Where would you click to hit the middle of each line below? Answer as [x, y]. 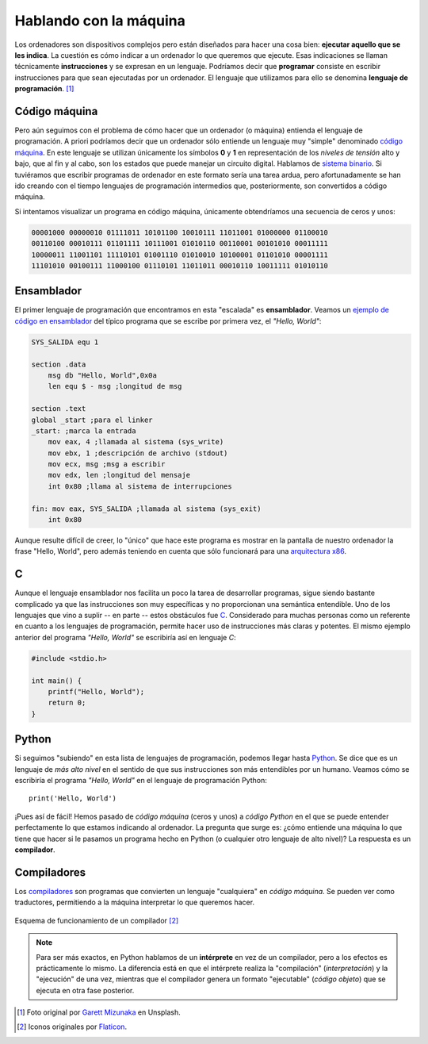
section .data [59, 364]
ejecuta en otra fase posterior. [85, 990]
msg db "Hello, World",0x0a [103, 375]
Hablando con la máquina [100, 21]
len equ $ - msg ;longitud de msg [115, 386]
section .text [59, 409]
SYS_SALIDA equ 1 [65, 342]
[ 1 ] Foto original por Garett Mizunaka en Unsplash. [99, 1012]
